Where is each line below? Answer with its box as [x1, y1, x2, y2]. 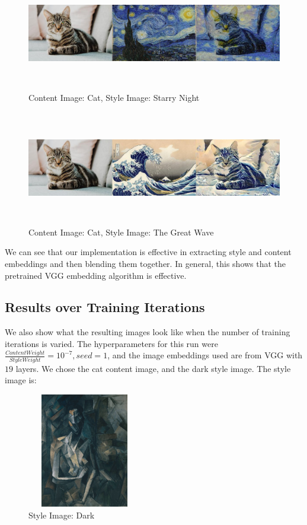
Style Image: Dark [28, 508, 95, 521]
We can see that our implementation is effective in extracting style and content [5, 246, 292, 258]
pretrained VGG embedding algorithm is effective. [5, 269, 187, 281]
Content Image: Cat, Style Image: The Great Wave [28, 225, 214, 238]
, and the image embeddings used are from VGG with [107, 349, 303, 361]
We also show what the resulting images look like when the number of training [5, 326, 290, 338]
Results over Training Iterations [5, 298, 205, 316]
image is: [5, 374, 37, 386]
